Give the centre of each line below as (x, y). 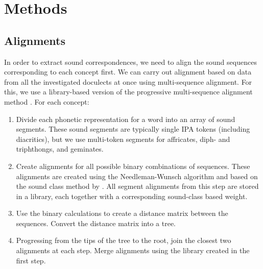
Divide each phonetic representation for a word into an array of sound (126, 119)
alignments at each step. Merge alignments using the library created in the (133, 250)
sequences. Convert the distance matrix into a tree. (96, 223)
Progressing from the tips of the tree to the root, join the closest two (124, 240)
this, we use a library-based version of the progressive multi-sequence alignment (128, 92)
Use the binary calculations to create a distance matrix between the (122, 213)
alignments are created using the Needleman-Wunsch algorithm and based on (137, 176)
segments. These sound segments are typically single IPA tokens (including (133, 129)
